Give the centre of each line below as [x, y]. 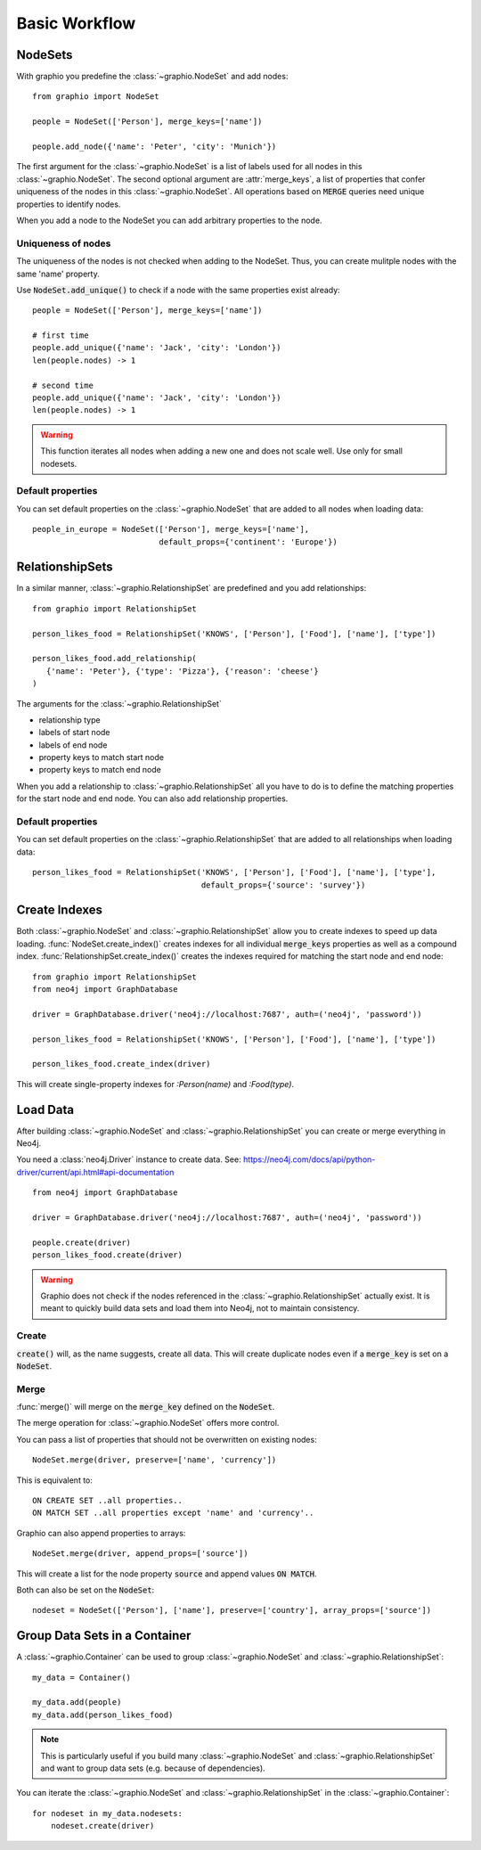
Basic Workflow [76, 23]
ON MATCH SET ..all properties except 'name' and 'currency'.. [173, 1513]
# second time [63, 385]
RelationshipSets [65, 567]
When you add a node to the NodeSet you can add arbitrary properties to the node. [169, 220]
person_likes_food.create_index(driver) [122, 1064]
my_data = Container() [82, 1677]
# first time [61, 336]
